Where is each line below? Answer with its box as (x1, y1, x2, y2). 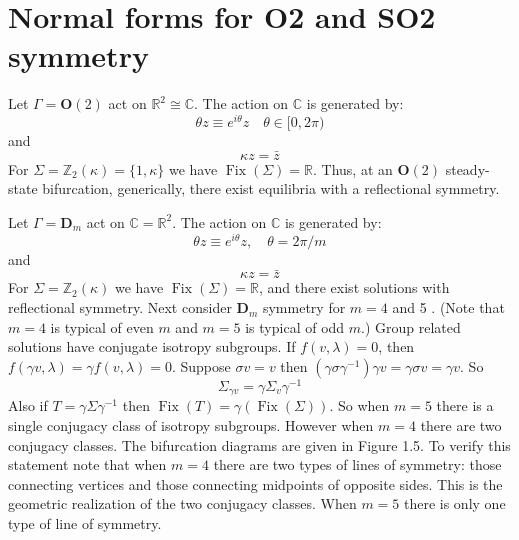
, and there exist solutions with (259, 277, 450, 298)
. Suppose (171, 355, 231, 376)
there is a (436, 395, 494, 416)
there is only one (403, 493, 506, 514)
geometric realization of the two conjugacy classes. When (8, 493, 357, 514)
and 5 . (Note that (392, 297, 505, 318)
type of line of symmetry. (8, 512, 162, 533)
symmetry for (262, 297, 346, 318)
